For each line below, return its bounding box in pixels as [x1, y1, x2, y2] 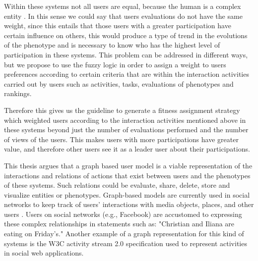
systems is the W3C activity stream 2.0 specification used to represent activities [4, 238, 247, 248]
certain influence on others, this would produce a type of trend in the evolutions [4, 30, 248, 40]
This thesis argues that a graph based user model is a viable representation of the [4, 160, 253, 170]
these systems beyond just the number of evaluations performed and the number [4, 124, 249, 135]
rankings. [4, 88, 32, 99]
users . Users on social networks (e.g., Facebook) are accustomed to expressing [4, 209, 242, 219]
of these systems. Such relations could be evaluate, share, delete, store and [4, 180, 230, 190]
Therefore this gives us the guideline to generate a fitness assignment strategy [4, 104, 240, 115]
